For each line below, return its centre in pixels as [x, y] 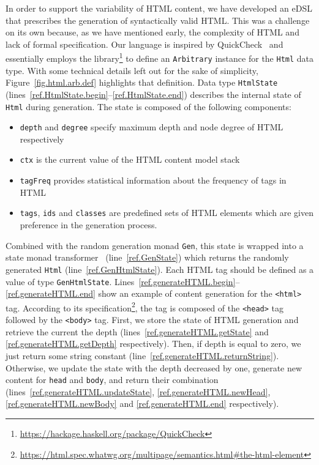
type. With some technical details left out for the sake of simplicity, [132, 70]
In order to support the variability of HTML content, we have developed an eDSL [159, 8]
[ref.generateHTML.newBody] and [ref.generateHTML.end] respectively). [142, 404]
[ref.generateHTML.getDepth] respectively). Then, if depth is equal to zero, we [153, 344]
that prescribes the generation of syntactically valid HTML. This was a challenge [158, 20]
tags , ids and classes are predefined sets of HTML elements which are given [167, 213]
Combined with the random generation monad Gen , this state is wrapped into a [155, 245]
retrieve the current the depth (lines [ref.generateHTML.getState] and [137, 331]
